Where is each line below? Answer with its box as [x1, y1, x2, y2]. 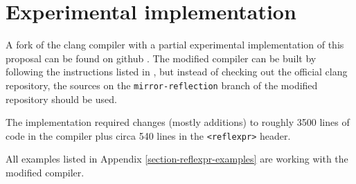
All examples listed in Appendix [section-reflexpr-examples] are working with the [6, 151, 348, 166]
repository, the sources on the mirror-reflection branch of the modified [6, 77, 318, 92]
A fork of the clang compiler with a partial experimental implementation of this [6, 37, 344, 52]
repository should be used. [6, 91, 117, 106]
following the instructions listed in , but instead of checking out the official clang [6, 64, 348, 79]
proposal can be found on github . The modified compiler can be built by [6, 50, 317, 65]
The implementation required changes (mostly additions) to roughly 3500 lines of [6, 115, 350, 129]
